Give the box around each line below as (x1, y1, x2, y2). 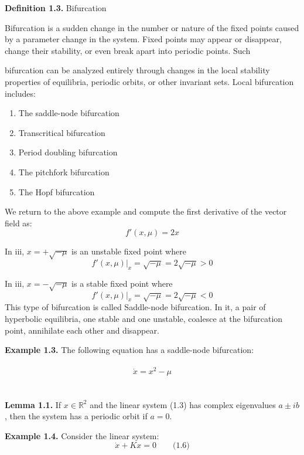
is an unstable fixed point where (71, 245, 186, 257)
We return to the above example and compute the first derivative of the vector (5, 205, 287, 218)
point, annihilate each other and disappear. (5, 324, 159, 336)
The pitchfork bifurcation (18, 165, 110, 178)
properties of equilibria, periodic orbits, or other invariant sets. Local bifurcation (5, 75, 294, 87)
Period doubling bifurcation (18, 146, 118, 158)
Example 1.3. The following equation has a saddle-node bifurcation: (5, 344, 254, 356)
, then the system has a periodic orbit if (5, 410, 148, 422)
